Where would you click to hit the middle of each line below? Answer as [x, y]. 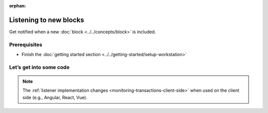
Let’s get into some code [39, 67]
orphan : [18, 6]
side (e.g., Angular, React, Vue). [55, 97]
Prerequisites [26, 45]
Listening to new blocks [47, 20]
